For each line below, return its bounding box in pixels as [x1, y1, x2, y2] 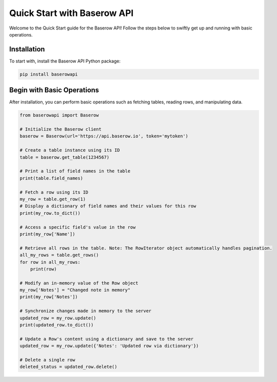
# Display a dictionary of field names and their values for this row [19, 203, 197, 209]
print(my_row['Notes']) [19, 294, 78, 300]
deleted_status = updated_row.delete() [19, 364, 117, 370]
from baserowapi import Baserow [19, 112, 99, 118]
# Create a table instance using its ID [19, 147, 120, 153]
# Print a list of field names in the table [19, 168, 131, 174]
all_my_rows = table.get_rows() [19, 252, 99, 258]
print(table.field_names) [19, 175, 83, 181]
